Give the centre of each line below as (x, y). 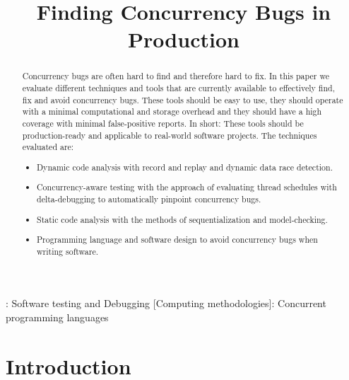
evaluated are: (48, 147)
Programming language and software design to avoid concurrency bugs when (177, 240)
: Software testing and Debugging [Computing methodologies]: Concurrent (166, 303)
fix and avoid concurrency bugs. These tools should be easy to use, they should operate (183, 99)
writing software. (68, 251)
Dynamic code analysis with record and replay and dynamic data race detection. (185, 167)
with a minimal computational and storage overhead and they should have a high (172, 111)
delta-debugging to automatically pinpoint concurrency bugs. (149, 199)
